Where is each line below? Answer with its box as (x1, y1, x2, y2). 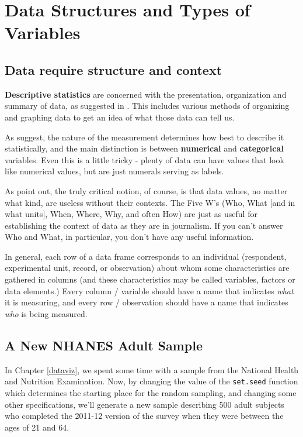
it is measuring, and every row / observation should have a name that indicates (5, 296, 288, 308)
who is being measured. (5, 307, 88, 319)
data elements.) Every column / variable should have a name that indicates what (5, 284, 294, 297)
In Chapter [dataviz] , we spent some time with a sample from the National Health (5, 363, 299, 376)
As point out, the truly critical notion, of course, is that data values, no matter (5, 184, 288, 197)
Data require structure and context (5, 60, 222, 78)
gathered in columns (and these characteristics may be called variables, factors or (5, 273, 295, 285)
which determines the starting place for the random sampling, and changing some (5, 386, 297, 398)
